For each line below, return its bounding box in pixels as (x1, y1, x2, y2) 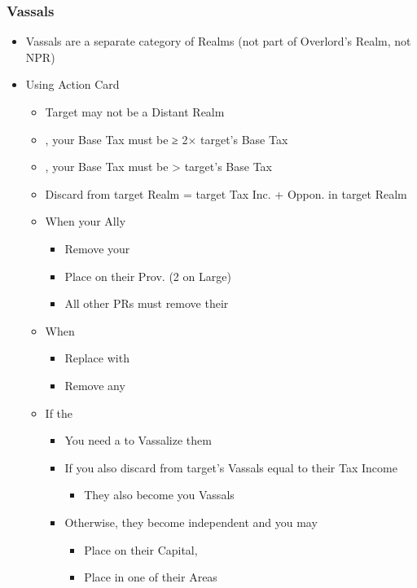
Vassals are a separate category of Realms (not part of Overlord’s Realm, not (25, 33, 411, 50)
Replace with (64, 349, 129, 366)
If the (45, 404, 73, 421)
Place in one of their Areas (84, 568, 217, 586)
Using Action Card (25, 76, 120, 93)
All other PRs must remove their (64, 295, 229, 312)
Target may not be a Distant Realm (45, 103, 225, 120)
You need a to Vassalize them (64, 432, 212, 449)
